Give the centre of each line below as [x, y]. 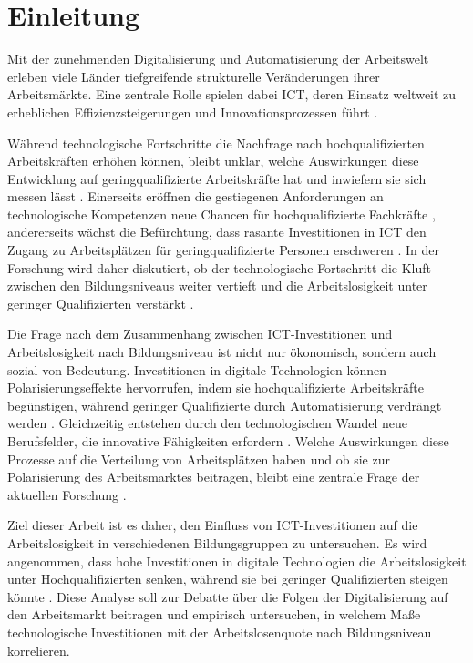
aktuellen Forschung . [67, 494]
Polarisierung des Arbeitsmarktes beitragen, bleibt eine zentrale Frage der [214, 477]
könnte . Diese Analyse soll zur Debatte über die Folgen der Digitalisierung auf [228, 596]
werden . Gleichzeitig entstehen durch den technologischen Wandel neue [207, 423]
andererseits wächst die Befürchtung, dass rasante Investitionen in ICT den [217, 232]
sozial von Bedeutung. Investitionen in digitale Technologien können [197, 369]
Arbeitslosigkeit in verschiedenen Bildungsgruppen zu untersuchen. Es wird [217, 542]
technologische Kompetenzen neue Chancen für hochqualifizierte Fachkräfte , [221, 214]
